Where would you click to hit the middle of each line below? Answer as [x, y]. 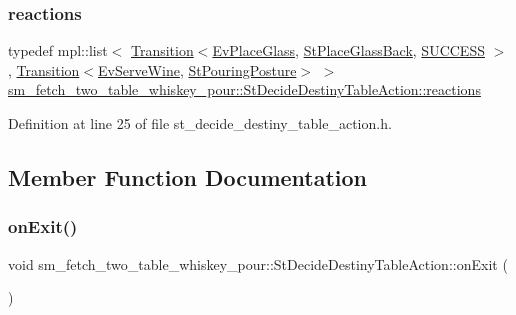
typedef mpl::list [58, 50]
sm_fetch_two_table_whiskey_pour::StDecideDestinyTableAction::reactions [244, 89]
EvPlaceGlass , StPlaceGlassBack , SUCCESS [348, 50]
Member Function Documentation [188, 176]
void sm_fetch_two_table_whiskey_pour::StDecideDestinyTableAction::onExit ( [258, 263]
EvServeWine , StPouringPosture [197, 69]
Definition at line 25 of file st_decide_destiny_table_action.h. [200, 123]
